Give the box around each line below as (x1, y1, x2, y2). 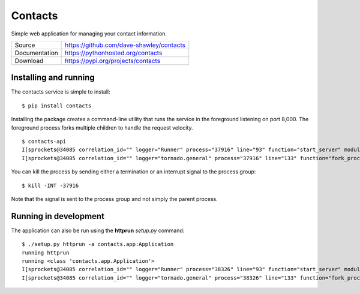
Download (14, 56, 44, 65)
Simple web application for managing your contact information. (11, 30, 167, 37)
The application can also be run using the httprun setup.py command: (11, 227, 185, 234)
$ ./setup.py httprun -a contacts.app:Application (22, 241, 174, 248)
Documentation (14, 49, 58, 57)
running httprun (22, 249, 70, 256)
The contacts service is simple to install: (11, 88, 110, 95)
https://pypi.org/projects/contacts (65, 56, 161, 65)
